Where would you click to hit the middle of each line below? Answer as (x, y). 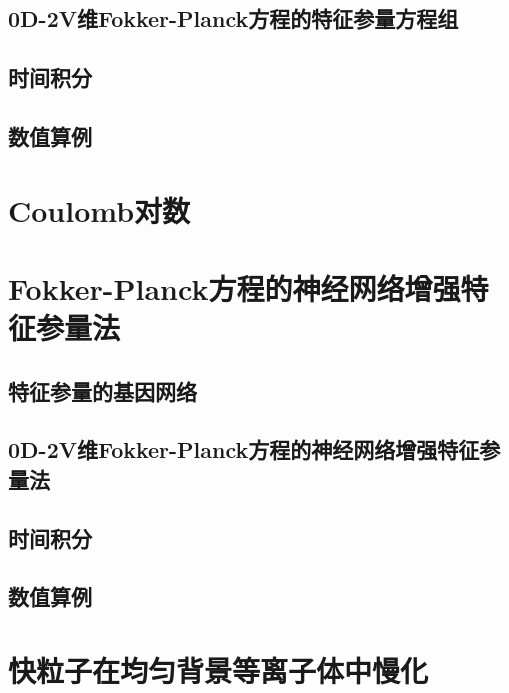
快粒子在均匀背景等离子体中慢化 (218, 669)
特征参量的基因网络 (102, 390)
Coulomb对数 (99, 209)
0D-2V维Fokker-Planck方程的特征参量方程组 (233, 18)
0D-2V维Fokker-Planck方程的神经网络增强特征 (244, 449)
